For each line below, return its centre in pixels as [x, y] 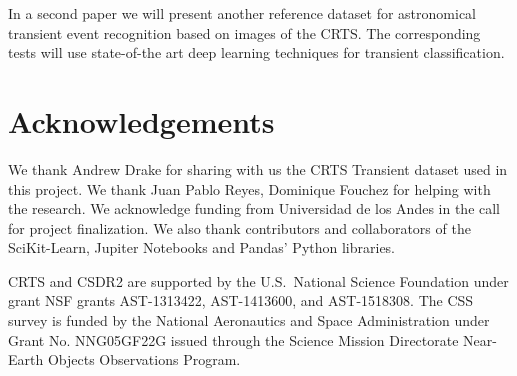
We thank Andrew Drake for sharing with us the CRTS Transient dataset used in [258, 168]
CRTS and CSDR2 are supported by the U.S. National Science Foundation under [258, 280]
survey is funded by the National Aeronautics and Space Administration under [249, 320]
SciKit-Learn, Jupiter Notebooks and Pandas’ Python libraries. [202, 247]
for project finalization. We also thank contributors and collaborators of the [239, 227]
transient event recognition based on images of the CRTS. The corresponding [244, 32]
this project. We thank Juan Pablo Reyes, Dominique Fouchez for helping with [249, 188]
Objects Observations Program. [144, 359]
